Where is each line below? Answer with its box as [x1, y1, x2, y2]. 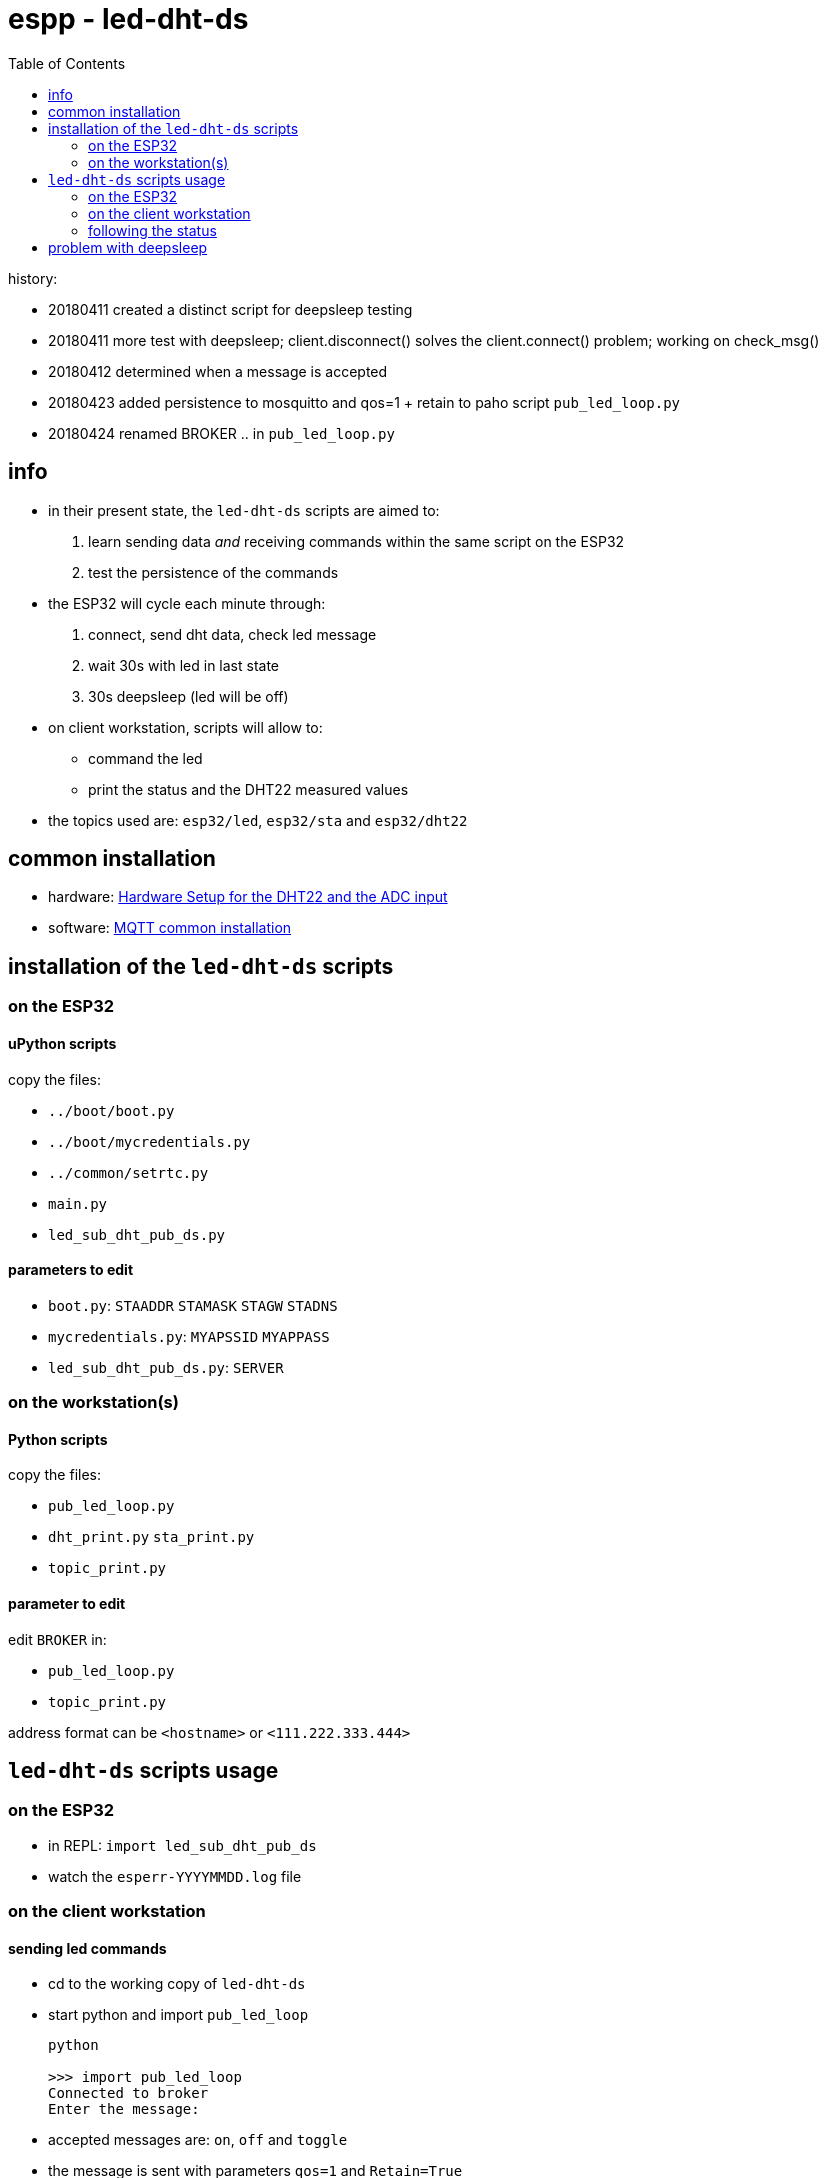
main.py [48, 1195, 108, 1212]
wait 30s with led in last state [88, 656, 280, 674]
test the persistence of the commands [88, 563, 339, 581]
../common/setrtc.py [48, 1164, 209, 1181]
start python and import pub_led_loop [48, 2006, 309, 2024]
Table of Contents [8, 54, 126, 72]
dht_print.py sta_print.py [48, 1529, 255, 1546]
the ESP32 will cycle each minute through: [48, 594, 326, 612]
